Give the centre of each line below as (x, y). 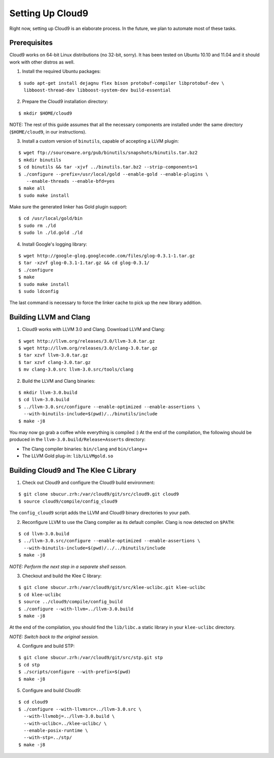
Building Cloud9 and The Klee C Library (73, 470)
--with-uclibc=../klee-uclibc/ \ (65, 723)
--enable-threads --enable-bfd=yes (71, 181)
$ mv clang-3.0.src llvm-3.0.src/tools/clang (76, 370)
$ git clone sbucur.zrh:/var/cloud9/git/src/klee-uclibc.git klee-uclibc (112, 587)
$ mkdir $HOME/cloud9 (45, 113)
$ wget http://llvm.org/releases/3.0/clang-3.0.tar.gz (88, 348)
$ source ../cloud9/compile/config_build (71, 602)
